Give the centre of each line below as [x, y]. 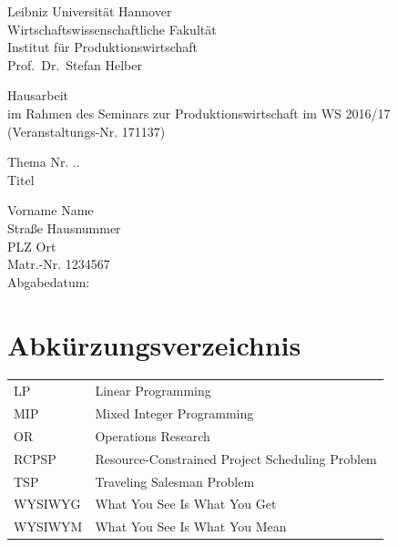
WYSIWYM [48, 526]
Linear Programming [153, 391]
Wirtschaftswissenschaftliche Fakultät [112, 29]
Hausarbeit [38, 95]
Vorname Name [51, 210]
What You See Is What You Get [186, 504]
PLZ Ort [32, 246]
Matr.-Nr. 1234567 [59, 264]
